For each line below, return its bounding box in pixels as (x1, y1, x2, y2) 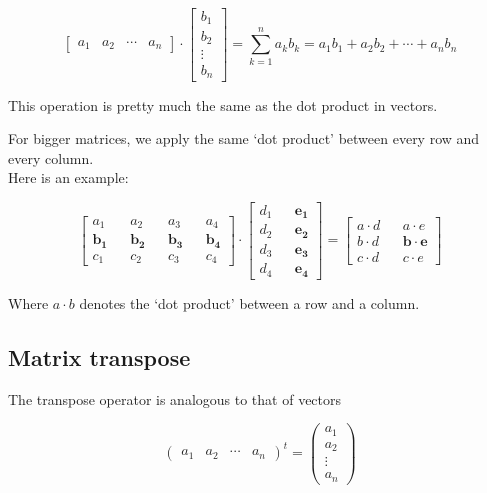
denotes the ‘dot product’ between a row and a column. (79, 292, 420, 313)
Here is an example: (8, 167, 129, 188)
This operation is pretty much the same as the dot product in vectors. (8, 94, 438, 115)
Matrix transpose (8, 341, 191, 372)
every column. (8, 147, 94, 168)
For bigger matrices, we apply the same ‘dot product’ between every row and (8, 128, 480, 149)
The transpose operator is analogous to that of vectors (8, 388, 342, 409)
